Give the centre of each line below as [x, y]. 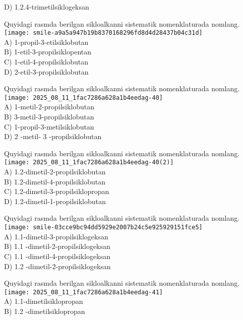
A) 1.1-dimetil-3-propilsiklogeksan [56, 236]
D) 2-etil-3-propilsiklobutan [46, 71]
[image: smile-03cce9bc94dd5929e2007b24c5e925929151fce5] [103, 228]
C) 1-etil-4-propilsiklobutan [46, 62]
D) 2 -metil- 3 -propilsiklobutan [53, 136]
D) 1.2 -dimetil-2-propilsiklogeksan [57, 266]
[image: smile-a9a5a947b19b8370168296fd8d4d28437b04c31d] [103, 33]
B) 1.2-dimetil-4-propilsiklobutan [55, 181]
